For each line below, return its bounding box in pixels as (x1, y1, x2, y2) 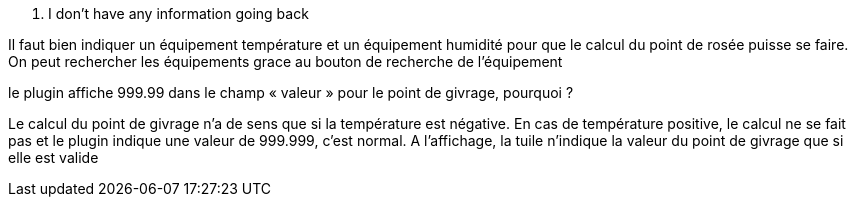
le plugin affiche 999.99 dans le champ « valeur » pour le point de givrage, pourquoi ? (8, 84, 574, 101)
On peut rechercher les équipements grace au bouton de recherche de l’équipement (8, 53, 563, 70)
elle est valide (8, 149, 99, 166)
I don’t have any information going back (48, 5, 309, 22)
